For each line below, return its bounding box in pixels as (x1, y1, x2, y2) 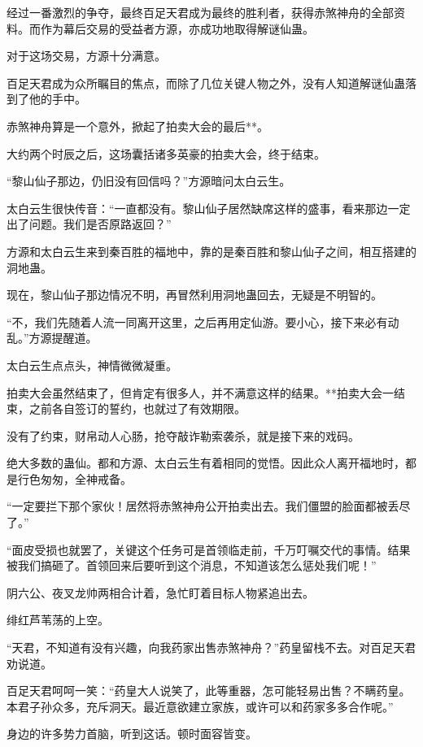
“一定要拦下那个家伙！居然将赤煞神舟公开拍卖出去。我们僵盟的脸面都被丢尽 (7, 497, 411, 515)
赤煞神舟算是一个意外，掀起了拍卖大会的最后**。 (7, 117, 268, 134)
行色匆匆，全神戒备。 (17, 470, 132, 487)
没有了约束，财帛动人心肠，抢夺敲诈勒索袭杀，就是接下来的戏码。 (7, 427, 360, 444)
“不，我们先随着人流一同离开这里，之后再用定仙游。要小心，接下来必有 (7, 313, 388, 330)
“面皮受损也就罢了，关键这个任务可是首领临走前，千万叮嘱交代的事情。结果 (7, 541, 411, 558)
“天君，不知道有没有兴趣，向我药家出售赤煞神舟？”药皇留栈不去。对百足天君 (7, 639, 416, 656)
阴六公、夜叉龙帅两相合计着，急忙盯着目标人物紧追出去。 (7, 584, 314, 601)
